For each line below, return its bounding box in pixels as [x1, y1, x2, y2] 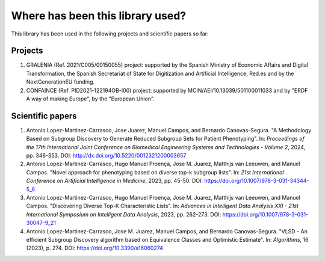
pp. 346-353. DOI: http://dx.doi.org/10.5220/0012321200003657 [26, 152, 187, 159]
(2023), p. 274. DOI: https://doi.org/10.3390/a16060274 [26, 244, 164, 252]
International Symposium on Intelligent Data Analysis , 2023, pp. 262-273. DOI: [26, 210, 221, 218]
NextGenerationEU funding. [26, 78, 95, 85]
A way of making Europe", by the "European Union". [26, 95, 155, 102]
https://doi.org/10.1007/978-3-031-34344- [203, 177, 309, 185]
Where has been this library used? [11, 9, 187, 22]
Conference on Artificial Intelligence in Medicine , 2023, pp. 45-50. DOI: [26, 177, 203, 185]
